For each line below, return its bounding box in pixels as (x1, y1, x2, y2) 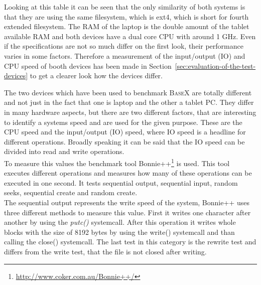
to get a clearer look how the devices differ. (30, 70, 163, 81)
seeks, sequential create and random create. (4, 187, 138, 198)
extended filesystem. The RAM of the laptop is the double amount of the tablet (4, 21, 249, 32)
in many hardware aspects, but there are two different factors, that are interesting (4, 106, 256, 117)
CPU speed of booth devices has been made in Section (4, 60, 172, 71)
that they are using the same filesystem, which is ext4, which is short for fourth (4, 11, 249, 22)
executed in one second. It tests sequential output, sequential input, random (4, 177, 238, 188)
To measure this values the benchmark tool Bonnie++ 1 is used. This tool (4, 156, 230, 168)
